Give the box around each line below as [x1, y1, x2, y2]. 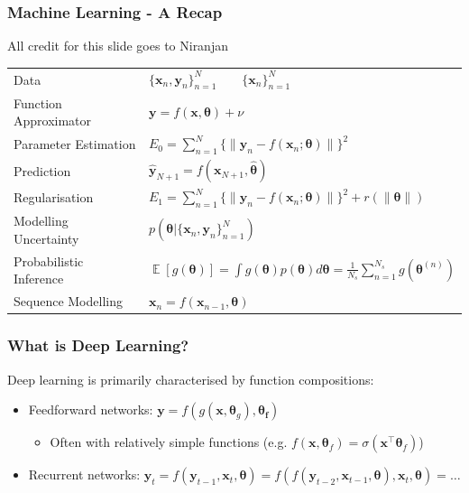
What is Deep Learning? [7, 334, 189, 357]
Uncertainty [14, 228, 79, 247]
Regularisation [14, 188, 94, 207]
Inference [14, 269, 64, 288]
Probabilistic [14, 251, 84, 270]
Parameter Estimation [14, 135, 136, 153]
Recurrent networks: [28, 465, 141, 484]
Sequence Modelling [14, 292, 123, 311]
